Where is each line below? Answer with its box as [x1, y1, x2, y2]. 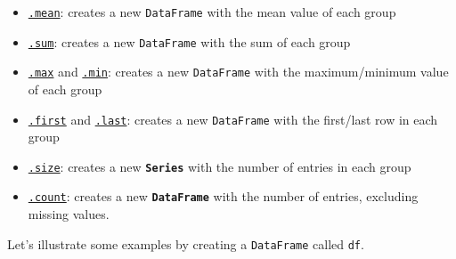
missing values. [28, 205, 110, 223]
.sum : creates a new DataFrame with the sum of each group [28, 32, 351, 51]
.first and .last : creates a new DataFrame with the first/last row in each [28, 109, 438, 128]
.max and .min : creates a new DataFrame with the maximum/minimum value [28, 62, 449, 81]
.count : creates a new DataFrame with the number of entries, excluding [28, 187, 419, 206]
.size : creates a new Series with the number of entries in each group [28, 157, 411, 175]
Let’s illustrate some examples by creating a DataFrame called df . [7, 234, 364, 253]
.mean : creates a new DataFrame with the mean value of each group [28, 3, 396, 20]
